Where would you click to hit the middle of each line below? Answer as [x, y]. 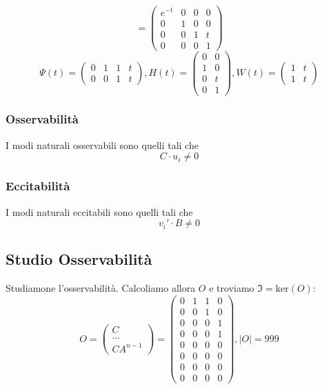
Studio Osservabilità [79, 259]
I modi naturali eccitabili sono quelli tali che [99, 211]
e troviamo [232, 288]
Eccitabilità [38, 186]
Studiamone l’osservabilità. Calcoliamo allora [101, 288]
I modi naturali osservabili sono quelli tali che [102, 144]
